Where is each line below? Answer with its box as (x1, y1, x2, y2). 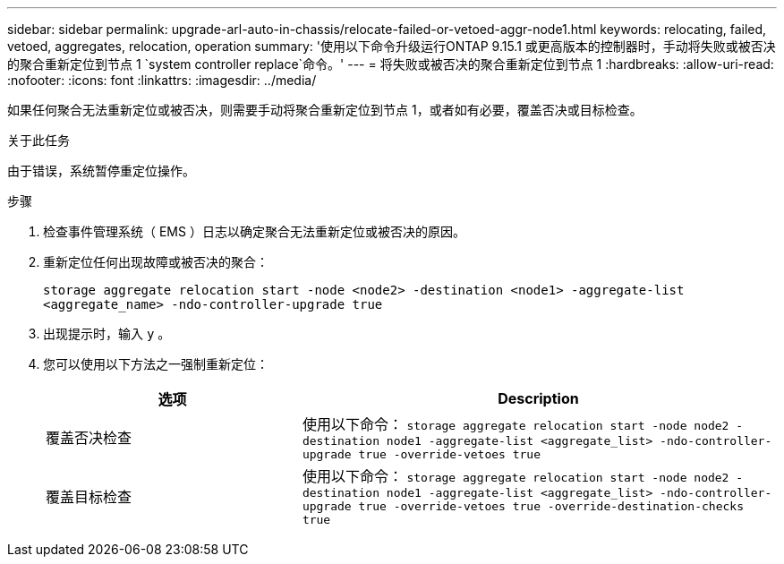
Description (498, 389, 579, 407)
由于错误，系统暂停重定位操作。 (7, 163, 195, 178)
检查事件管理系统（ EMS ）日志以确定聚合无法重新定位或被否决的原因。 (43, 224, 465, 239)
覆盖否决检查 (46, 429, 132, 447)
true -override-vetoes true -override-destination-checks (358, 500, 744, 513)
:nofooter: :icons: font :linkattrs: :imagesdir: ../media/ (7, 73, 317, 88)
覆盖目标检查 (46, 487, 132, 506)
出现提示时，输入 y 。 (43, 326, 171, 341)
